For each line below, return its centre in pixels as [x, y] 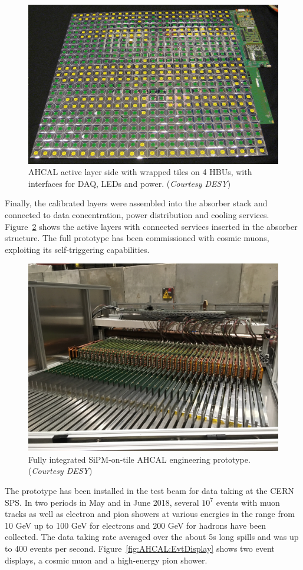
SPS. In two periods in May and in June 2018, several [102, 502]
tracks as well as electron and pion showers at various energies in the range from [150, 514]
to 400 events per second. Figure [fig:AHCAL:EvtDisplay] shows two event [140, 548]
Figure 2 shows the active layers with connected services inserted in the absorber [151, 226]
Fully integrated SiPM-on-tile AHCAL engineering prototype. [139, 459]
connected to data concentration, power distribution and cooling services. [137, 214]
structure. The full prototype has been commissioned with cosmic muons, [137, 238]
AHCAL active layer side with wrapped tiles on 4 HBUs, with [140, 172]
